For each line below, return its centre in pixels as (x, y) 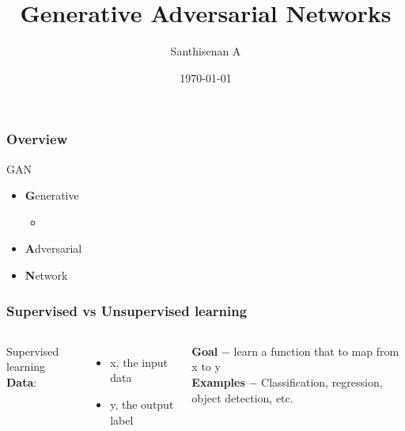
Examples (218, 381)
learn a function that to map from (316, 351)
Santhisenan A (206, 51)
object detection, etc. (242, 397)
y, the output (142, 404)
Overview (37, 139)
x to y (206, 366)
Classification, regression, (322, 381)
